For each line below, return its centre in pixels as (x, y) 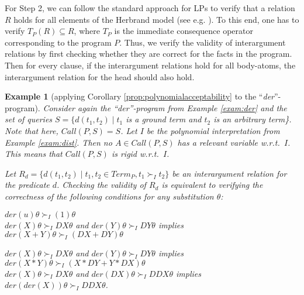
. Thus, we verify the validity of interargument (203, 42)
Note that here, (32, 130)
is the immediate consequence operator (184, 31)
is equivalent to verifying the (212, 185)
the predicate (27, 185)
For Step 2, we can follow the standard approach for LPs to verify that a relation (150, 8)
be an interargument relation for (229, 173)
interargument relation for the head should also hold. (100, 76)
